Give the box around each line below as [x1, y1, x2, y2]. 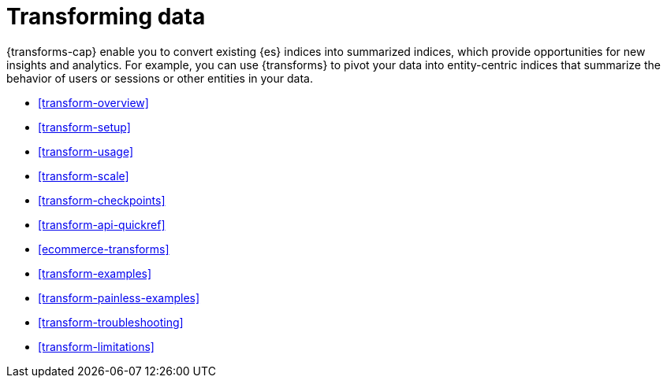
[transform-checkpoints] [38, 193, 166, 207]
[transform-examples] [38, 266, 152, 280]
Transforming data [6, 3, 206, 30]
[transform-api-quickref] [38, 217, 166, 231]
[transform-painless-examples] [38, 290, 200, 305]
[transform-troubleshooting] [38, 315, 184, 329]
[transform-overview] [38, 95, 149, 109]
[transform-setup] [38, 120, 131, 134]
